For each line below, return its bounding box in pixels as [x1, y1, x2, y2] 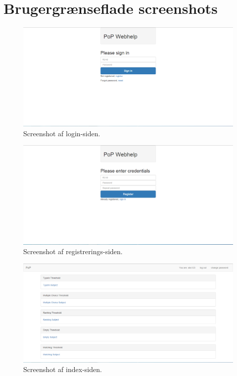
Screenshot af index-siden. [23, 364, 102, 375]
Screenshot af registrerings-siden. [23, 246, 123, 257]
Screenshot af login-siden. [23, 128, 100, 138]
